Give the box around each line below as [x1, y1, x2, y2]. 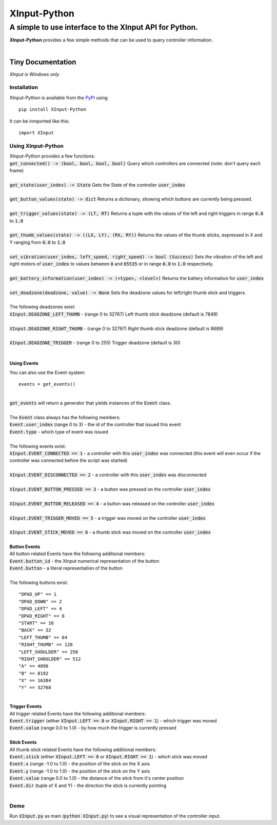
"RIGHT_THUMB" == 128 [18, 642, 73, 647]
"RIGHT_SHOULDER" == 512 [18, 656, 81, 662]
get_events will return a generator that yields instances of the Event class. [9, 400, 171, 406]
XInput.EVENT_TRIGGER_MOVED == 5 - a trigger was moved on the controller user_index [9, 515, 206, 521]
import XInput [18, 130, 54, 135]
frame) [9, 167, 24, 173]
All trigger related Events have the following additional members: [9, 711, 146, 717]
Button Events [9, 544, 41, 550]
